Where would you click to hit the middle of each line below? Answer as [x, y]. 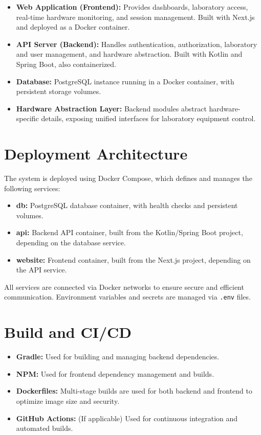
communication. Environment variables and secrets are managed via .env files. [127, 297]
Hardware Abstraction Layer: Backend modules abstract [111, 108]
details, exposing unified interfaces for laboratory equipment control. [148, 118]
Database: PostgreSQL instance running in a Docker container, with [125, 81]
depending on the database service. [71, 243]
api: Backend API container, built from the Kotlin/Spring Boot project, [129, 232]
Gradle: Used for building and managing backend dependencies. [118, 357]
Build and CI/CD [68, 332]
